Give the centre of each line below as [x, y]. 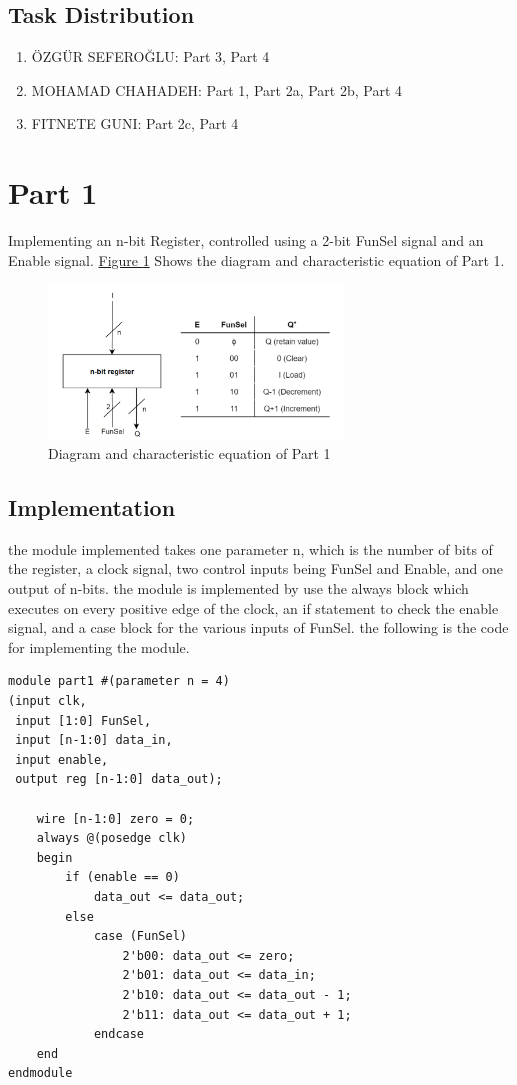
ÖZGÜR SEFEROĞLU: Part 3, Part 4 [150, 56]
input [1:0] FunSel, [83, 720]
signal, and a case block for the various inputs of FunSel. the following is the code [258, 627]
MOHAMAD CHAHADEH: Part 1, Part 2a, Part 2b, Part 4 [217, 89]
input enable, [62, 759]
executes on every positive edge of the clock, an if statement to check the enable [253, 607]
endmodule [40, 1073]
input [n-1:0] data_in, [94, 740]
